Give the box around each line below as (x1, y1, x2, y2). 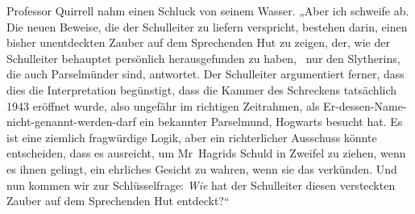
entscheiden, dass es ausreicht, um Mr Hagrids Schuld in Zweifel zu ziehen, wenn (6, 145, 406, 162)
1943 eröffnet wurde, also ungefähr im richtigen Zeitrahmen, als (6, 97, 320, 114)
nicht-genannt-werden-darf (6, 113, 136, 130)
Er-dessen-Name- (323, 97, 407, 114)
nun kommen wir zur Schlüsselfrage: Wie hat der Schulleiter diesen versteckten (6, 176, 396, 193)
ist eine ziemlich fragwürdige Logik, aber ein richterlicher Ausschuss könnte (6, 128, 377, 145)
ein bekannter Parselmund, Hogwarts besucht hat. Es (139, 113, 403, 130)
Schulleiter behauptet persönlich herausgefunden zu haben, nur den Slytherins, (6, 49, 400, 66)
